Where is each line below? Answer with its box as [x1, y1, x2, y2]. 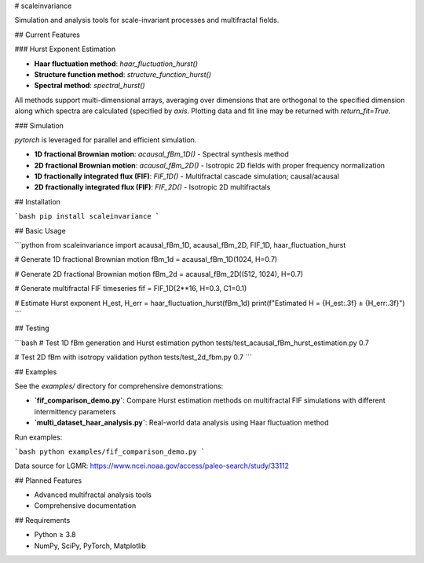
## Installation [14, 197, 60, 206]
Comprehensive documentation [34, 501, 137, 510]
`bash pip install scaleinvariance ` [14, 212, 160, 221]
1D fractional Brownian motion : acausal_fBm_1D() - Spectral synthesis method [34, 149, 290, 159]
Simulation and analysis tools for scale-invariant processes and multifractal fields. [14, 16, 280, 25]
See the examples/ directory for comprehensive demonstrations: [14, 381, 224, 391]
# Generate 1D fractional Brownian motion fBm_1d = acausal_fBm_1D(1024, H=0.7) [14, 255, 278, 264]
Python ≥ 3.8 [34, 530, 76, 539]
